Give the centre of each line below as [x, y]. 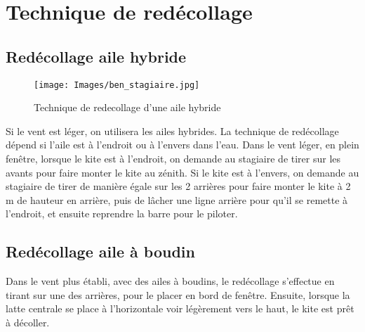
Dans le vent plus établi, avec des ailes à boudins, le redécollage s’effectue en [170, 281]
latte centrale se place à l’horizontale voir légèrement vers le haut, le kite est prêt [180, 308]
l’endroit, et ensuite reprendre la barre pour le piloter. [122, 213]
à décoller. [28, 322]
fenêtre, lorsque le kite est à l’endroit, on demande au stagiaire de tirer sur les [173, 159]
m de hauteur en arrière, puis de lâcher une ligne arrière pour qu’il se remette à [177, 199]
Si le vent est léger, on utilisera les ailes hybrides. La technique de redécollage [172, 130]
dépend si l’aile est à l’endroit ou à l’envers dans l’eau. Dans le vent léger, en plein [182, 145]
